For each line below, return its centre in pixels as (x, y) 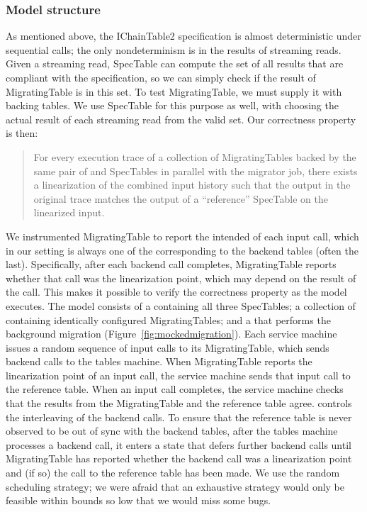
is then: (22, 133)
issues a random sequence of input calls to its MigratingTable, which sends (168, 347)
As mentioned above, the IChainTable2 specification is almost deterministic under (183, 36)
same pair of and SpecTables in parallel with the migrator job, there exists (196, 171)
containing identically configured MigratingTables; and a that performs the (168, 319)
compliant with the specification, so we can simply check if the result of (161, 77)
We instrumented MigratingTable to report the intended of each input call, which (182, 236)
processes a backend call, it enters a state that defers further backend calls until (179, 444)
